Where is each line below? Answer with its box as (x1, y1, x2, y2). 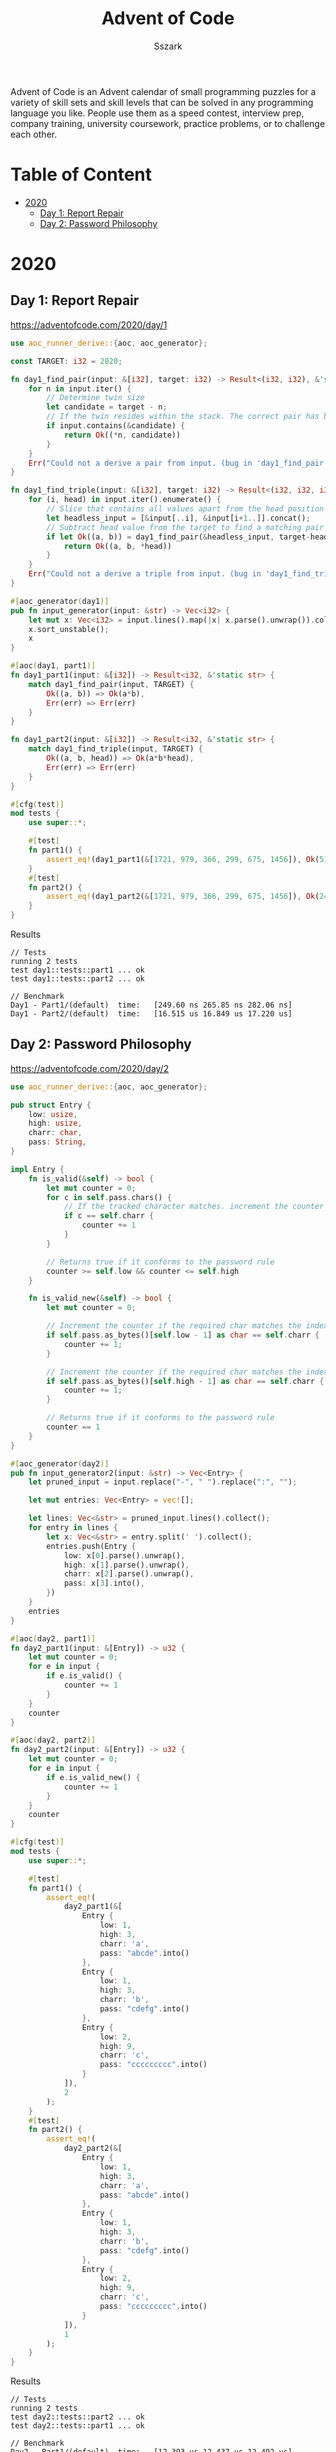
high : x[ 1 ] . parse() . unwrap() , (63, 1560, 190, 1570)
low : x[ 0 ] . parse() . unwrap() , (63, 1550, 186, 1561)
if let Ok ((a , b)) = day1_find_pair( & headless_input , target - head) (46, 532, 333, 542)
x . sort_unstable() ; (28, 624, 110, 634)
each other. (10, 128, 58, 140)
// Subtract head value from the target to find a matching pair (46, 522, 325, 532)
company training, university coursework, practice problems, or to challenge (10, 117, 326, 129)
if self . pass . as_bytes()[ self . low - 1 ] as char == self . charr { (46, 1330, 320, 1341)
